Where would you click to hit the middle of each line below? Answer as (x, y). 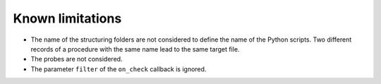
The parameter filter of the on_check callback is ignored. (119, 69)
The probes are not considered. (77, 59)
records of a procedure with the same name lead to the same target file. (135, 49)
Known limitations (67, 18)
